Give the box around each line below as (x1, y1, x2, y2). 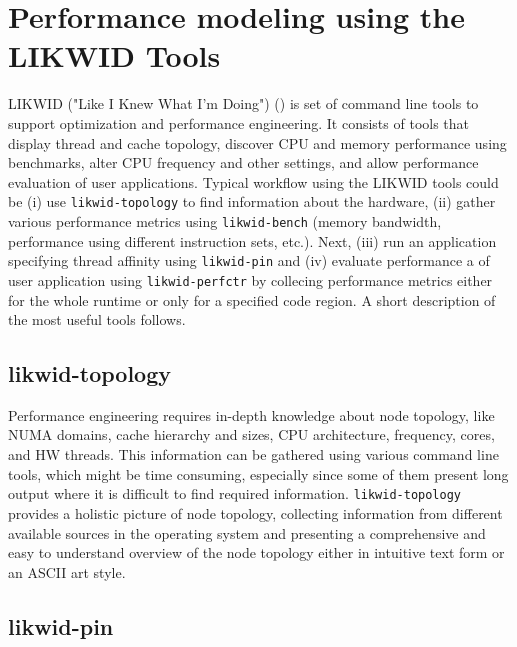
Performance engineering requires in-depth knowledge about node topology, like (8, 404, 495, 425)
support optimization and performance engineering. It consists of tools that (8, 112, 470, 133)
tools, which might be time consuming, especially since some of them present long (8, 463, 509, 484)
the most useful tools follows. (8, 309, 186, 330)
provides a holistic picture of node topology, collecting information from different (8, 502, 503, 523)
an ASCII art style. (8, 561, 126, 582)
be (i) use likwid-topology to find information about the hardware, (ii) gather (8, 191, 496, 212)
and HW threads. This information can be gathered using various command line (8, 444, 499, 465)
